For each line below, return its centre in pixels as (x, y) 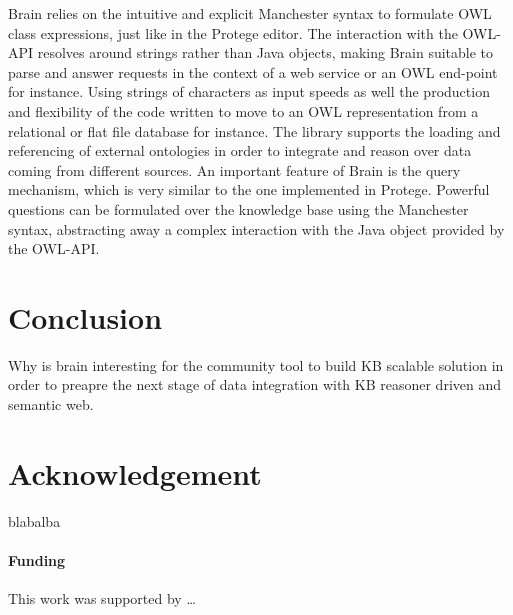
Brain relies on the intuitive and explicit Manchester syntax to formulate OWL (250, 13)
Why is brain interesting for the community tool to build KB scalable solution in (256, 364)
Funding (37, 559)
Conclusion (85, 316)
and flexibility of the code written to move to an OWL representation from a (243, 110)
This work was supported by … (102, 598)
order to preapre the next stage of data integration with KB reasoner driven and (255, 384)
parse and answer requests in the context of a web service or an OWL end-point (253, 71)
